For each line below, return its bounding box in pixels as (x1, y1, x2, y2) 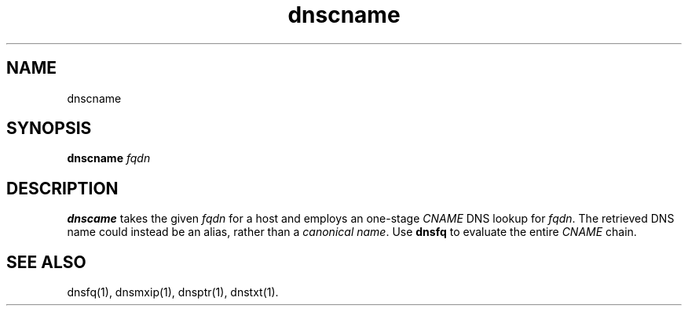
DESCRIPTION (6, 178, 119, 198)
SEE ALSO (6, 252, 86, 272)
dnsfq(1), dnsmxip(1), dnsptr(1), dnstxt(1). (67, 285, 279, 299)
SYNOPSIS (6, 118, 92, 139)
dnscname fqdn (67, 151, 151, 165)
